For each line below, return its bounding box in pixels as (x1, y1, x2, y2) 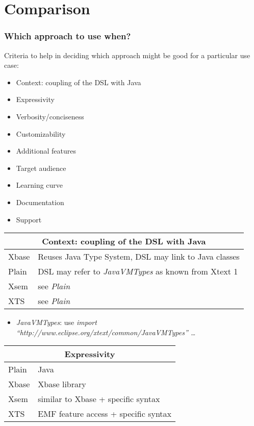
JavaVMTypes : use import (16, 317, 97, 328)
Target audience (16, 162, 66, 173)
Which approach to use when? (4, 30, 131, 42)
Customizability (16, 128, 66, 139)
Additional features (16, 145, 76, 156)
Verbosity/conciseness (16, 111, 84, 121)
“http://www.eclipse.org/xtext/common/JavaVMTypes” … (16, 327, 196, 337)
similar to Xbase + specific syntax (38, 393, 160, 405)
